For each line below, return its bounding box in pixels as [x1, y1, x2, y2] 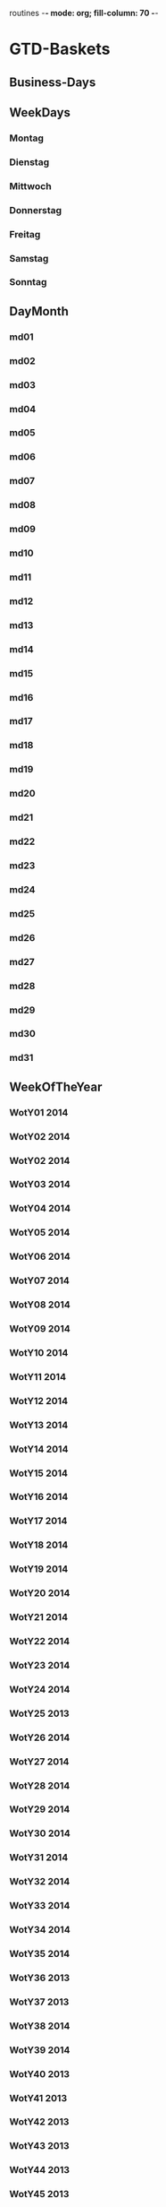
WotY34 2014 [9, 1924, 71, 1936]
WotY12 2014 [9, 1394, 69, 1407]
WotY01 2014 [9, 1106, 69, 1118]
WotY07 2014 [9, 1274, 70, 1287]
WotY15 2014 [9, 1467, 69, 1479]
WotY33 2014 [9, 1900, 71, 1912]
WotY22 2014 [9, 1634, 70, 1647]
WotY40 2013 [9, 2067, 70, 2080]
